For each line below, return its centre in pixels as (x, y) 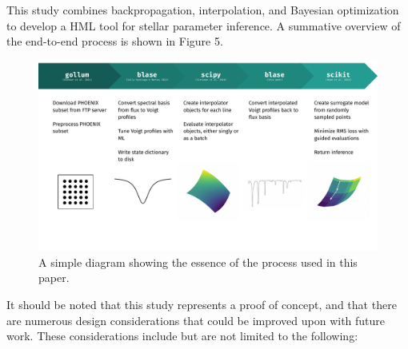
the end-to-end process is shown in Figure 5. (115, 41)
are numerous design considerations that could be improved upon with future (196, 320)
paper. (54, 278)
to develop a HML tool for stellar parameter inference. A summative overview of (204, 25)
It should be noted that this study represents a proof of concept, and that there (202, 305)
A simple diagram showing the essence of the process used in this (198, 262)
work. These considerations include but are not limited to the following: (182, 336)
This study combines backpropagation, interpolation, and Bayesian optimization (203, 10)
